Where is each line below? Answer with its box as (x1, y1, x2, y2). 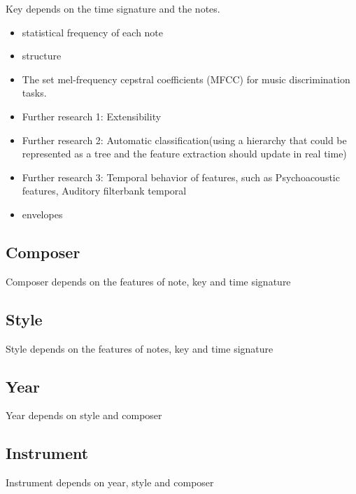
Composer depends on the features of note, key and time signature (6, 274, 291, 288)
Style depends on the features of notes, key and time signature (6, 341, 273, 355)
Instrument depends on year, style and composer (6, 475, 214, 490)
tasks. (22, 85, 47, 100)
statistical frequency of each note (22, 24, 164, 39)
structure (22, 48, 62, 63)
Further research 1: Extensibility (22, 108, 162, 123)
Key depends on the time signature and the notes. (6, 1, 220, 15)
